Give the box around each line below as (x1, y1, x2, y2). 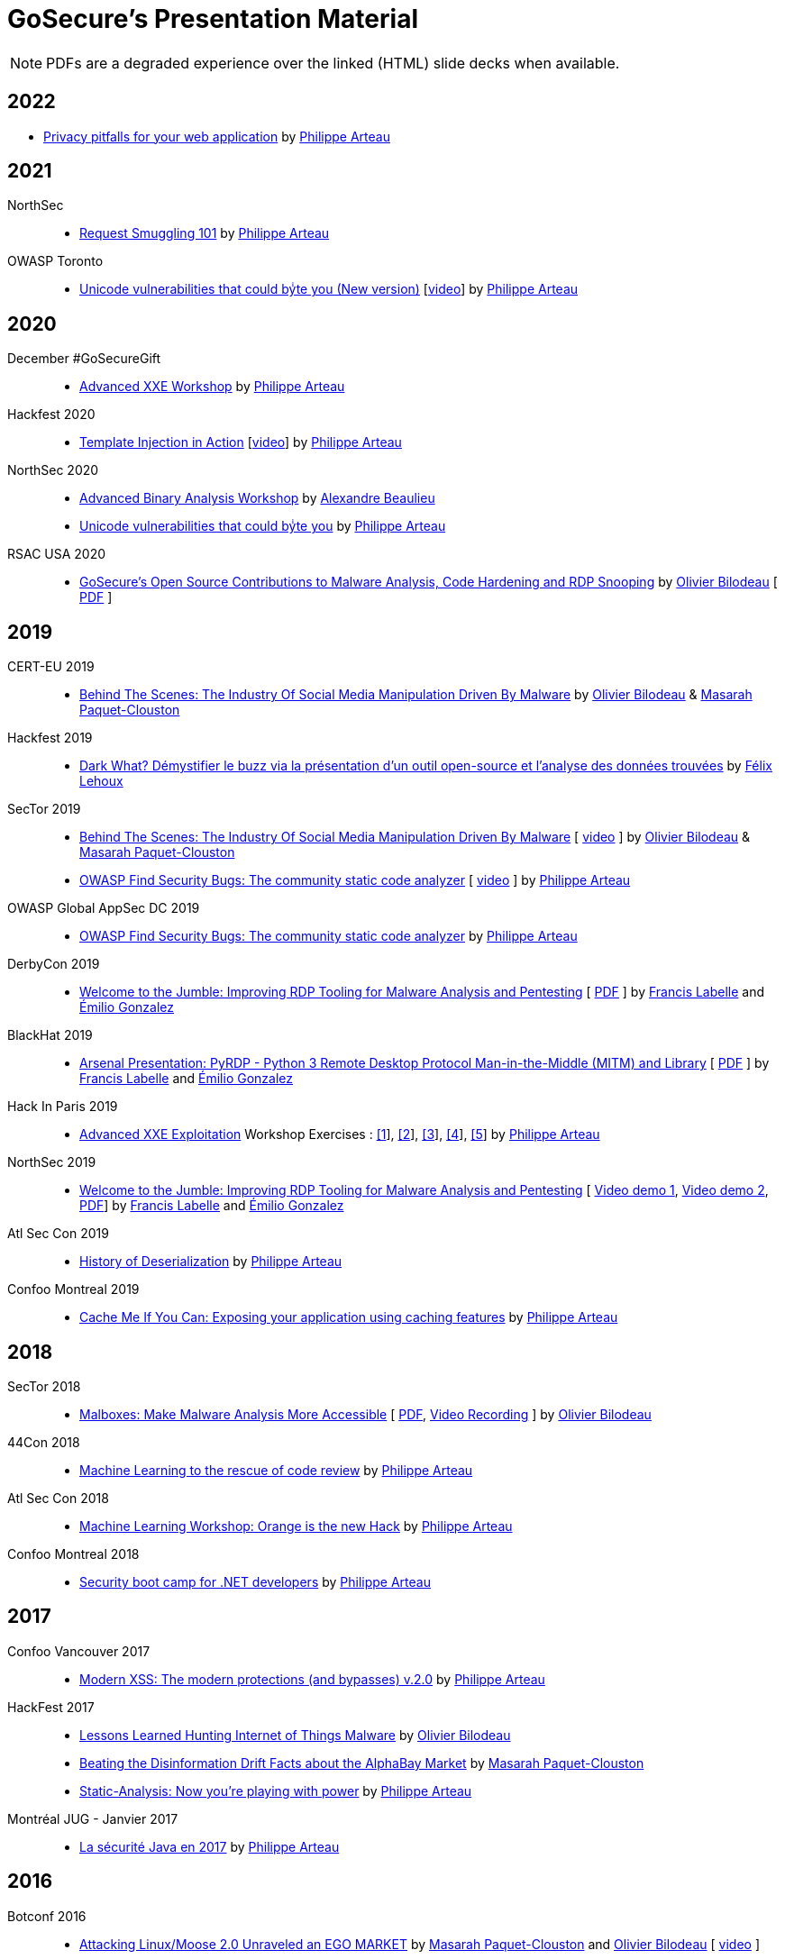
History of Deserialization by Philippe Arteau (79, 1253, 342, 1270)
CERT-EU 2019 (7, 659, 95, 675)
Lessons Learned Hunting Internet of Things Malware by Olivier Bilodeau (79, 1727, 511, 1743)
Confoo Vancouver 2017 (7, 1643, 151, 1659)
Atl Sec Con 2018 (7, 1490, 109, 1506)
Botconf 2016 (7, 1908, 87, 1924)
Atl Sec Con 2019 (7, 1226, 109, 1242)
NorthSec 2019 (7, 1154, 96, 1171)
